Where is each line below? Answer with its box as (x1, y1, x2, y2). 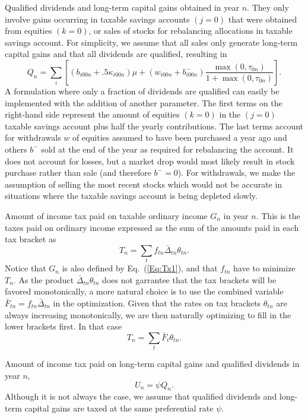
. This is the (256, 209, 300, 221)
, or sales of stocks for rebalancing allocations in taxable (88, 24, 293, 37)
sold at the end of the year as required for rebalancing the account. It (41, 142, 294, 155)
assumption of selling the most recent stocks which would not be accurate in (5, 178, 282, 190)
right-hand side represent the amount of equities (5, 108, 180, 121)
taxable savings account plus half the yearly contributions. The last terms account (5, 119, 304, 132)
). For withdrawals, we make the (177, 166, 296, 179)
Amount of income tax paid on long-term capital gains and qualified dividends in (5, 357, 300, 370)
